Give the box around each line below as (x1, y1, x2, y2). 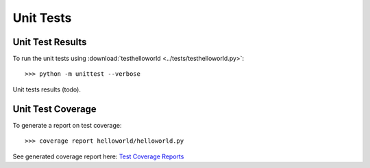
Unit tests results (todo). (12, 85, 82, 94)
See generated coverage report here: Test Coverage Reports (12, 152, 184, 160)
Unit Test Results (12, 36, 87, 48)
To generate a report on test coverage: (12, 121, 123, 129)
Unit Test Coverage (12, 103, 97, 115)
